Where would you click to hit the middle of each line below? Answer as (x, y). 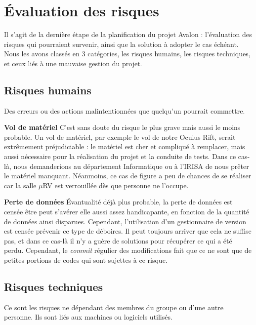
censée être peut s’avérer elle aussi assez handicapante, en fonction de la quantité (127, 212)
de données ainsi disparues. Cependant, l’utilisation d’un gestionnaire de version (125, 221)
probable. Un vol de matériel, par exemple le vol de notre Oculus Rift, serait (120, 137)
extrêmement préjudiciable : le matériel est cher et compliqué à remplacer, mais (125, 146)
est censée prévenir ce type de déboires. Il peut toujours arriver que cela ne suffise (128, 231)
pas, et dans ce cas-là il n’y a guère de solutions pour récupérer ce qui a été (118, 240)
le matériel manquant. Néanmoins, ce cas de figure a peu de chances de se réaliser (128, 176)
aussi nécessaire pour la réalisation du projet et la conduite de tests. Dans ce (120, 156)
